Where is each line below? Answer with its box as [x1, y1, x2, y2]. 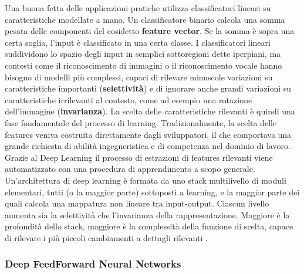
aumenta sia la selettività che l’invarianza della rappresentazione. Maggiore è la [5, 208, 290, 221]
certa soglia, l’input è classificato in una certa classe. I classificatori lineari [5, 36, 271, 48]
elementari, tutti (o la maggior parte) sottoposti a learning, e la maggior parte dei [5, 185, 300, 198]
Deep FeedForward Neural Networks [5, 256, 181, 271]
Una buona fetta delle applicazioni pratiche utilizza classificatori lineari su [5, 2, 271, 13]
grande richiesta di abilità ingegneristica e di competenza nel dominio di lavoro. [5, 140, 291, 152]
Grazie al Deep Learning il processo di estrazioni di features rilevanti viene [5, 151, 273, 163]
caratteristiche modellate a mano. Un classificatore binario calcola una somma [5, 13, 285, 25]
